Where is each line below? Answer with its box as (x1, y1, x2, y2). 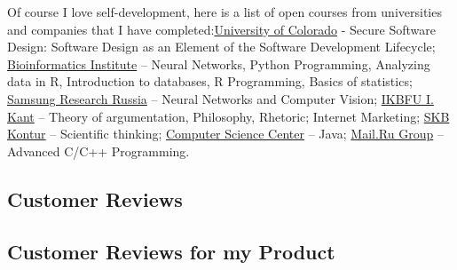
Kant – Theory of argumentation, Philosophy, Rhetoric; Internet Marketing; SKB (7, 107, 450, 125)
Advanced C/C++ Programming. (7, 141, 190, 160)
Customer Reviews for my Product (7, 237, 335, 265)
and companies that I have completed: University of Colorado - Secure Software (7, 20, 436, 38)
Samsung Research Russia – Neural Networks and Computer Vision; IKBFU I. (7, 89, 434, 107)
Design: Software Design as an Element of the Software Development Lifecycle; (7, 37, 436, 56)
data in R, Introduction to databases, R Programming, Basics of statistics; (7, 72, 413, 91)
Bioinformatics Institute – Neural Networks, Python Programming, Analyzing (7, 54, 430, 73)
